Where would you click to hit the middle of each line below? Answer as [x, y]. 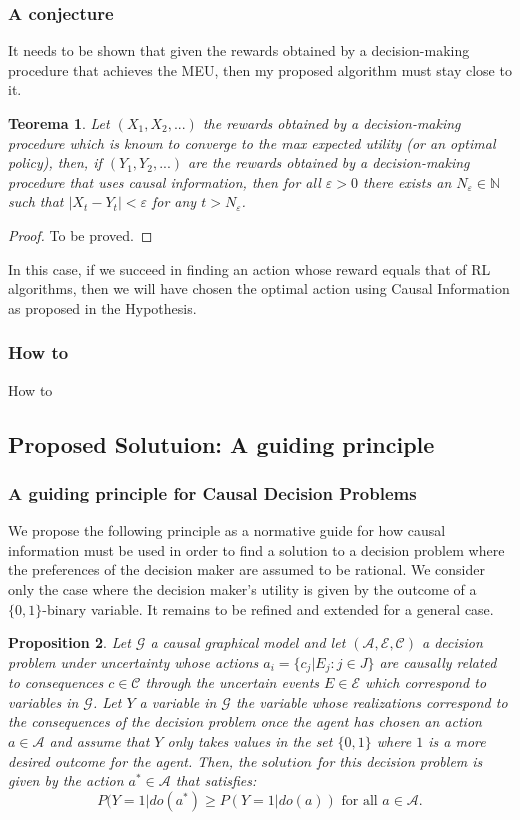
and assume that [99, 740]
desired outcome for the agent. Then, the [132, 760]
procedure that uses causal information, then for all [164, 181]
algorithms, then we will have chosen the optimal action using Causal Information [259, 288]
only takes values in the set [250, 740]
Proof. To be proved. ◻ [80, 234]
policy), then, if [55, 162]
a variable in [178, 701]
